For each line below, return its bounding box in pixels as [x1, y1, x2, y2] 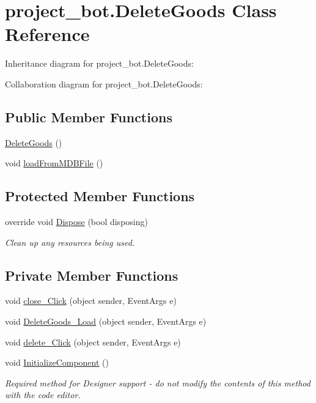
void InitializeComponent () [5, 356, 109, 369]
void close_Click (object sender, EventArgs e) [5, 294, 177, 307]
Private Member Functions [5, 265, 178, 284]
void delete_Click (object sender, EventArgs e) [5, 335, 181, 348]
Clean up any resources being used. [5, 235, 135, 248]
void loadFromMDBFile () [5, 157, 103, 169]
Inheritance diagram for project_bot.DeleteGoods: [5, 57, 194, 70]
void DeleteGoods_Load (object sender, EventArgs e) [5, 315, 207, 328]
